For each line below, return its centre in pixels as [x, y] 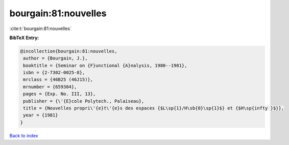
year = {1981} [41, 115]
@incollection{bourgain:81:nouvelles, [69, 51]
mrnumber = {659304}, [50, 87]
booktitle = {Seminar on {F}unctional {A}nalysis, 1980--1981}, [105, 65]
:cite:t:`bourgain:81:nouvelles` [40, 28]
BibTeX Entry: [24, 38]
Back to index [24, 135]
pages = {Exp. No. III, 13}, [59, 94]
